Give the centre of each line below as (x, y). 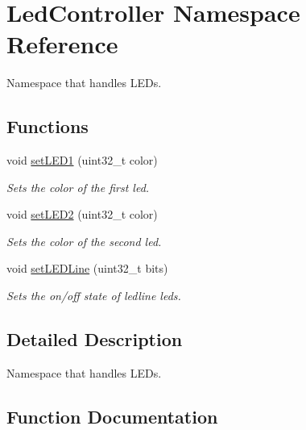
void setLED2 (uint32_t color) (82, 214)
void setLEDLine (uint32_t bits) (87, 268)
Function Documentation (112, 416)
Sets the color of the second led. (84, 241)
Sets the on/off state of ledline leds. (94, 296)
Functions (48, 126)
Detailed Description (95, 339)
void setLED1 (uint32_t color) (82, 160)
